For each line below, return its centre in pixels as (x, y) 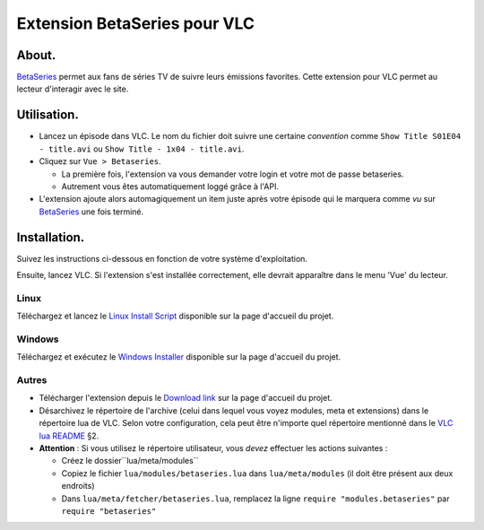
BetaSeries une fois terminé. (91, 212)
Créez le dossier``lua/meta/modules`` (130, 461)
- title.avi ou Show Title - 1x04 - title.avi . (142, 149)
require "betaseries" (109, 511)
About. (36, 55)
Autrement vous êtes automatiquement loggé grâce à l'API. (170, 186)
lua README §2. (69, 436)
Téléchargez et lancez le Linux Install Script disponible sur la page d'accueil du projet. (175, 316)
